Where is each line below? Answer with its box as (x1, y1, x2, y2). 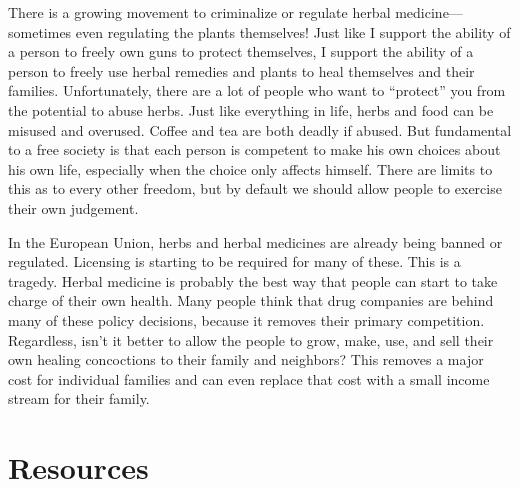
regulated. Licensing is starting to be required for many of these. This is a (8, 251, 461, 272)
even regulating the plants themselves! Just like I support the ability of (75, 21, 511, 42)
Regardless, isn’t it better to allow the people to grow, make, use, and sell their (8, 329, 494, 350)
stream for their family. (8, 388, 150, 409)
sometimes (8, 21, 72, 42)
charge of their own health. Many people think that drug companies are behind (8, 290, 494, 311)
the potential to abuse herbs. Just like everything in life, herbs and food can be (8, 99, 494, 120)
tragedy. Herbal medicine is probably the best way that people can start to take (8, 270, 498, 291)
